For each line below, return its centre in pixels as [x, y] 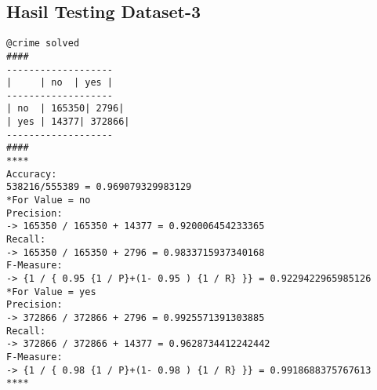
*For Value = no [49, 200]
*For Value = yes [51, 292]
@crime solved [43, 44]
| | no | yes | [60, 83]
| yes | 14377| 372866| [68, 122]
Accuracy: [32, 174]
